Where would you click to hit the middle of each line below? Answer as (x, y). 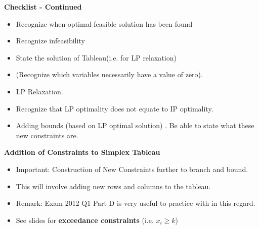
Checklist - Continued (43, 7)
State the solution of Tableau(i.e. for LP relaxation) (96, 57)
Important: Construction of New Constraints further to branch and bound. (132, 169)
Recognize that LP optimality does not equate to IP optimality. (115, 108)
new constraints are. (47, 135)
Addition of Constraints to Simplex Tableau (82, 152)
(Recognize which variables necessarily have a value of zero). (109, 74)
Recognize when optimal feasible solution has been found (104, 23)
